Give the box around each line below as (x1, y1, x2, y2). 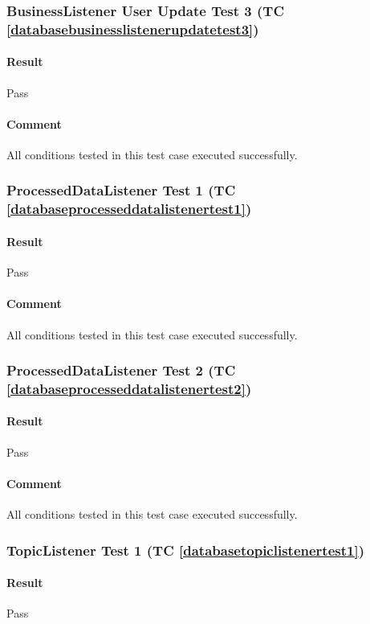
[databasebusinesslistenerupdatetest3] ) (6, 18, 259, 39)
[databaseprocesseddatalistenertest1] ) (6, 199, 252, 219)
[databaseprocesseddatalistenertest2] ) (6, 378, 252, 398)
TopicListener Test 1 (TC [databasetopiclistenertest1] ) (6, 540, 364, 560)
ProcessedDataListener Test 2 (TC (6, 360, 236, 380)
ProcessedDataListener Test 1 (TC (6, 180, 236, 200)
